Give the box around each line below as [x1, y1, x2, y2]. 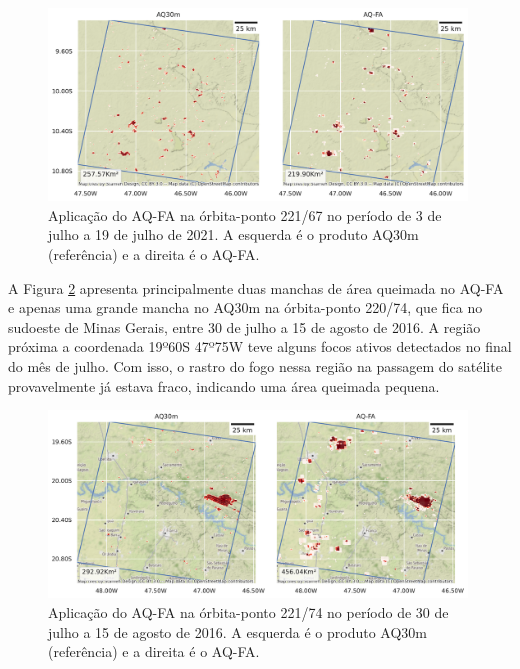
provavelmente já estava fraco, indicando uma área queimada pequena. [8, 375, 440, 396]
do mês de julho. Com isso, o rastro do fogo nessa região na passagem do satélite [8, 355, 502, 376]
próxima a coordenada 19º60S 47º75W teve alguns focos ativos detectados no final [8, 336, 512, 357]
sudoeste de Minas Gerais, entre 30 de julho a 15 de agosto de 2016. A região [8, 316, 481, 337]
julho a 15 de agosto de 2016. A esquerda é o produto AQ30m [48, 621, 427, 642]
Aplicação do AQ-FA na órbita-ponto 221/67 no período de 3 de [48, 204, 442, 225]
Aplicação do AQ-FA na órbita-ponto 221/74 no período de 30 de [48, 601, 449, 622]
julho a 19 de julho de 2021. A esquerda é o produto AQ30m [48, 224, 419, 245]
